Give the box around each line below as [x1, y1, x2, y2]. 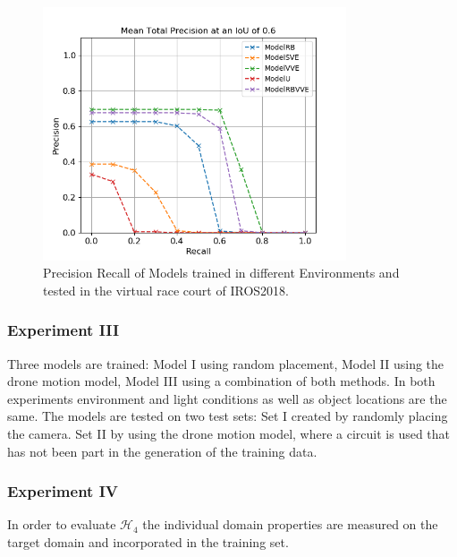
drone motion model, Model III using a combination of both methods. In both [7, 372, 436, 390]
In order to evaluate [7, 515, 116, 534]
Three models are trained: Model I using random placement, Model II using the [7, 354, 444, 373]
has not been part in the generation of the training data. [7, 441, 317, 460]
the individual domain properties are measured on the [142, 515, 438, 534]
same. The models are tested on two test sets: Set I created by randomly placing [7, 407, 448, 425]
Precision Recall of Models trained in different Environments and [43, 263, 400, 282]
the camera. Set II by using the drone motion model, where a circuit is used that [7, 424, 451, 443]
